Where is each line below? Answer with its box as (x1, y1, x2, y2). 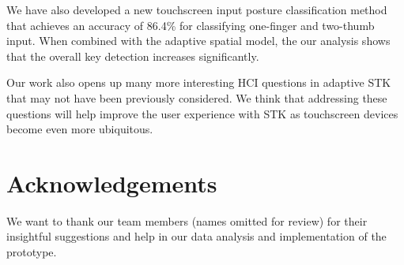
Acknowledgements (6, 166, 217, 199)
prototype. (6, 244, 57, 260)
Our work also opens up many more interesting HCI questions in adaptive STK (6, 74, 391, 91)
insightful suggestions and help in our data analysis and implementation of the (6, 228, 387, 244)
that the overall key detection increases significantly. (6, 47, 259, 64)
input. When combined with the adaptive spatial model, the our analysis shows (6, 32, 391, 49)
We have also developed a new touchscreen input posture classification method (6, 2, 387, 17)
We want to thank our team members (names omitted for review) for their (6, 212, 368, 229)
